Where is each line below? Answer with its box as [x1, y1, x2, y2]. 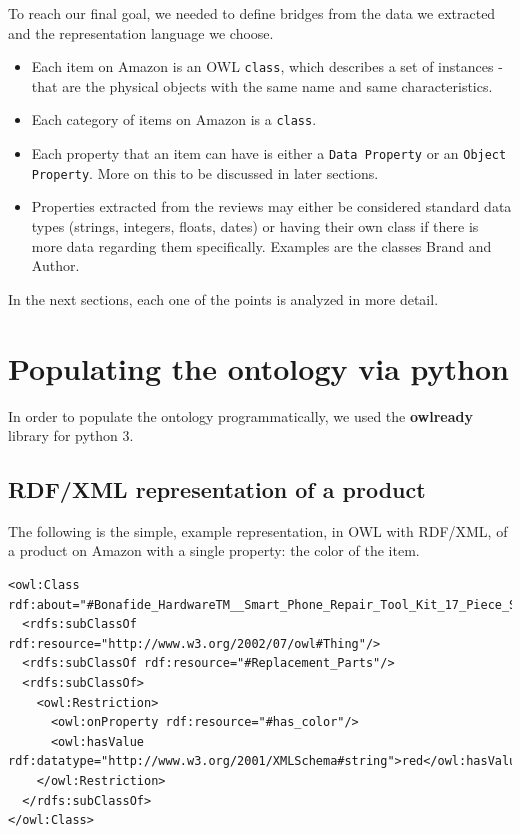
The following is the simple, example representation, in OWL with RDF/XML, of [8, 520, 508, 541]
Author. [31, 255, 80, 276]
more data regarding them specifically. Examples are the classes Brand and [31, 235, 492, 256]
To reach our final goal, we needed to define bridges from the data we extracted [8, 3, 496, 23]
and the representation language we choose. [8, 22, 274, 43]
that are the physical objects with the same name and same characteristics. [31, 75, 493, 96]
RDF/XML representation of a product [8, 474, 426, 505]
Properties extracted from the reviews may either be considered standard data [31, 196, 512, 217]
